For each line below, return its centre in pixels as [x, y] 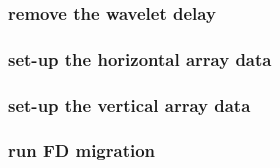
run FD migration [82, 150]
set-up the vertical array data [129, 104]
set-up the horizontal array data [140, 58]
